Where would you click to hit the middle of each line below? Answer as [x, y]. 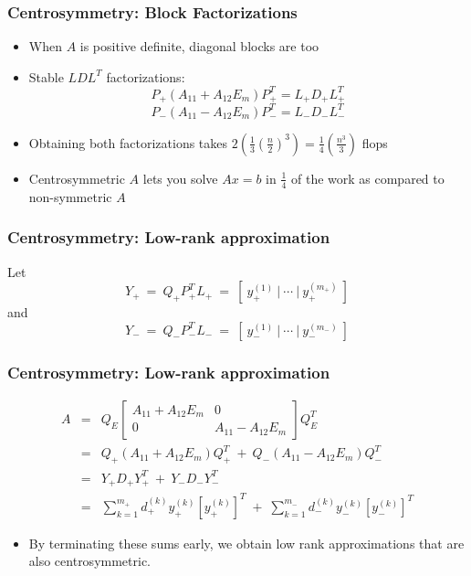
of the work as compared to [368, 178]
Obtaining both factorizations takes [128, 142]
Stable [46, 76]
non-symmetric [70, 196]
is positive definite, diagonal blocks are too [199, 46]
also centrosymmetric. [90, 561]
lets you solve [180, 178]
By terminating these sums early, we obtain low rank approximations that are [246, 543]
